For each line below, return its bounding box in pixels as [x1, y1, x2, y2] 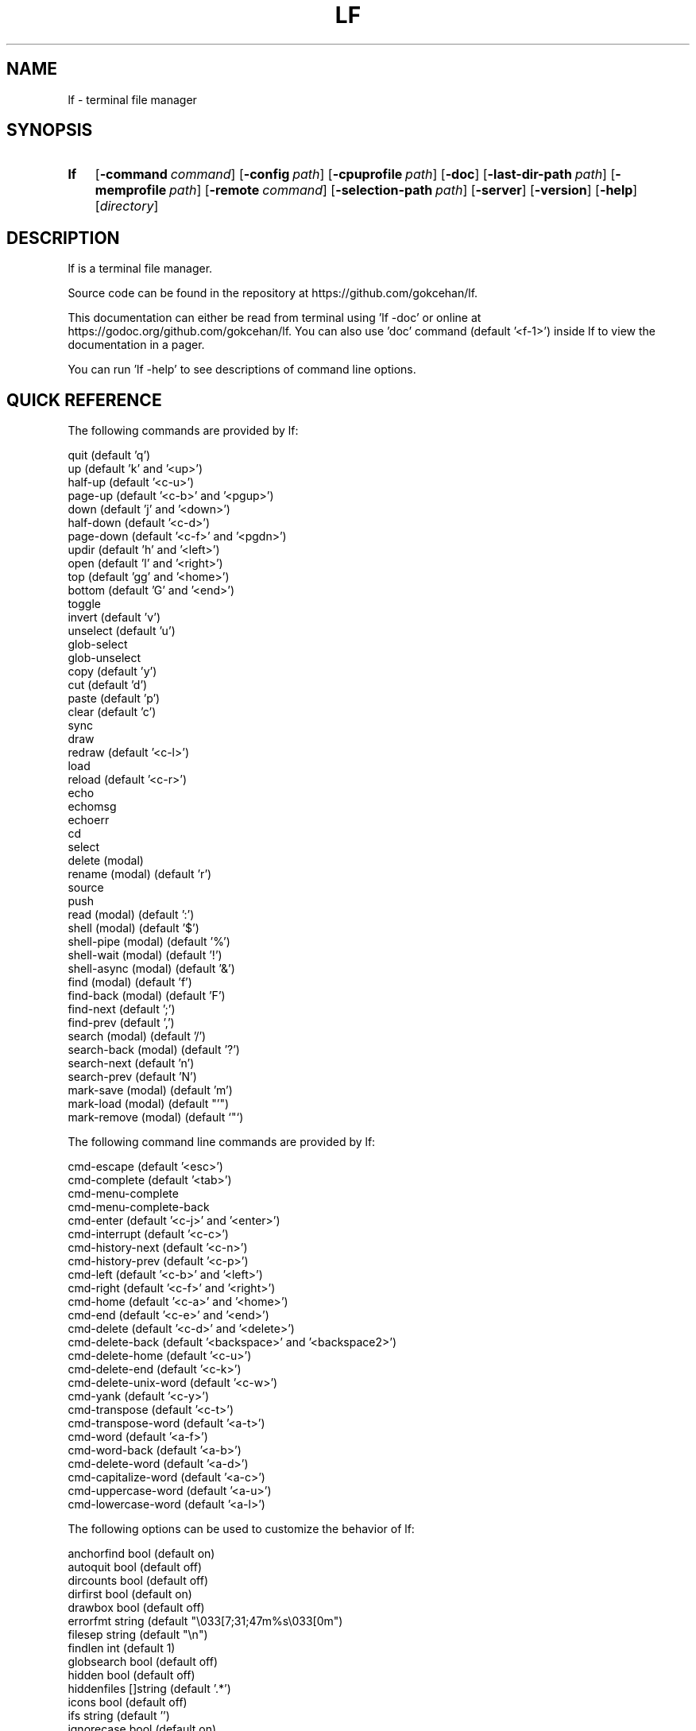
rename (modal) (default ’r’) [68, 867, 212, 881]
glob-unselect [68, 651, 141, 665]
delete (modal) [68, 854, 144, 868]
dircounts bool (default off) [68, 1574, 209, 1588]
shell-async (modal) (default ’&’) [68, 962, 235, 976]
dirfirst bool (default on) [68, 1587, 192, 1601]
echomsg [68, 800, 117, 814]
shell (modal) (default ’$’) [68, 921, 199, 935]
